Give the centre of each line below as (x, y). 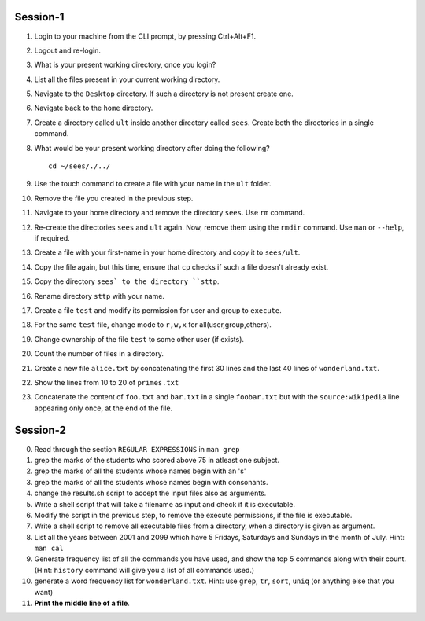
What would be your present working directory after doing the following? (152, 148)
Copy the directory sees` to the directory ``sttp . (127, 281)
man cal (49, 549)
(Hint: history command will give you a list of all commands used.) (144, 570)
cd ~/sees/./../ (79, 166)
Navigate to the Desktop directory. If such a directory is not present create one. (164, 94)
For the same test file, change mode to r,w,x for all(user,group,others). (153, 325)
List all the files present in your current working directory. (127, 79)
